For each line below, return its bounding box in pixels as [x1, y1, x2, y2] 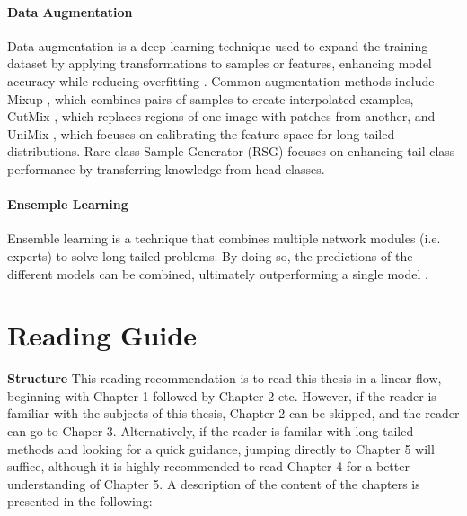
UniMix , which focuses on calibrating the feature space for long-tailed [7, 124, 395, 143]
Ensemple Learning [7, 195, 128, 214]
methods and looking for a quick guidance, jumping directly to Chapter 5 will [7, 439, 435, 458]
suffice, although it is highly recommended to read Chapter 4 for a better [7, 457, 410, 476]
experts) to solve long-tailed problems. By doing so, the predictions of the [7, 246, 413, 265]
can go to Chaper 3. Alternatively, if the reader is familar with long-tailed [7, 422, 414, 441]
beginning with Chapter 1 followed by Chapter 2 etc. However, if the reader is [7, 386, 436, 405]
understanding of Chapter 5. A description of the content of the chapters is [7, 474, 420, 493]
